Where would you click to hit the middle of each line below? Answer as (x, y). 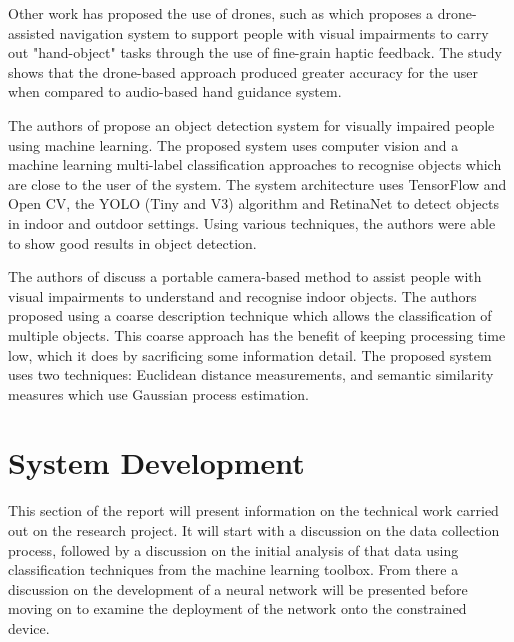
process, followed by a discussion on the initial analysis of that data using (233, 549)
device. (29, 627)
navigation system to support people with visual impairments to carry (274, 32)
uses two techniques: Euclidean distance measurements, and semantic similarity (251, 374)
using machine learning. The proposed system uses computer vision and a (233, 144)
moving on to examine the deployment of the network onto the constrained (237, 608)
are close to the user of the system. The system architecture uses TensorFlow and (257, 183)
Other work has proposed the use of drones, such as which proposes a (221, 13)
